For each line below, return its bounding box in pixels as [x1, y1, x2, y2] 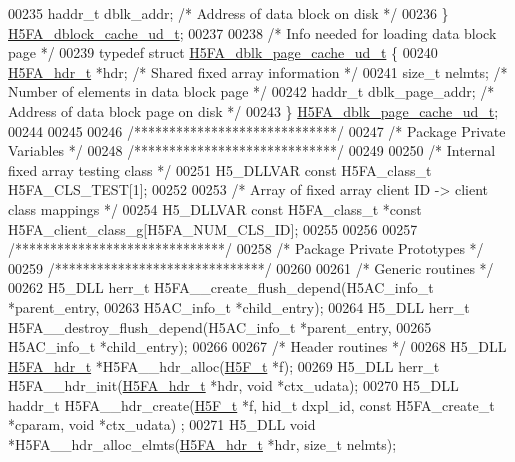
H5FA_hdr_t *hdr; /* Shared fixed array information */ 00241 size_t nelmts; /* [8, 61, 508, 82]
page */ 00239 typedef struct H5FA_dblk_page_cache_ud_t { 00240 [8, 42, 438, 63]
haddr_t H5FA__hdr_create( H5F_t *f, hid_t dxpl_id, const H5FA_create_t [8, 394, 495, 415]
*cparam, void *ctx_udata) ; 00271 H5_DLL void [8, 414, 316, 435]
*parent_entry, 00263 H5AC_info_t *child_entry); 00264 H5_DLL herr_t [8, 296, 470, 317]
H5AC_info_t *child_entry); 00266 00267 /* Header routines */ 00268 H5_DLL [8, 336, 507, 357]
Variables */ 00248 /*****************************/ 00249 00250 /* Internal [8, 140, 496, 161]
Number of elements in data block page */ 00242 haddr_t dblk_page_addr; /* [8, 81, 495, 102]
